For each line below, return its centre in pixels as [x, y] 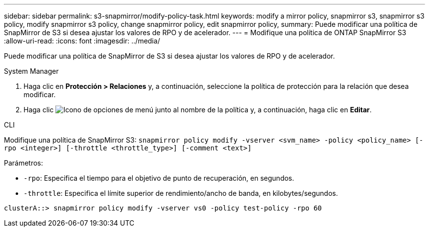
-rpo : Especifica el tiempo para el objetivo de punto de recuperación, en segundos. [159, 178]
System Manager [31, 71]
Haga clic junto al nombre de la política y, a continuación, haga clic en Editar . [198, 110]
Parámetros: [24, 163]
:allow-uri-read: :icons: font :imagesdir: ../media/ [82, 41]
